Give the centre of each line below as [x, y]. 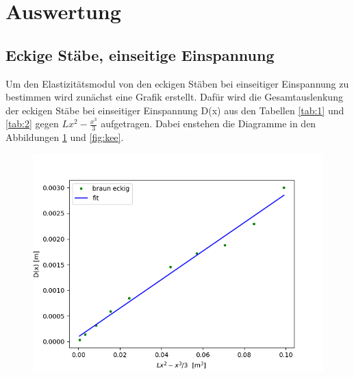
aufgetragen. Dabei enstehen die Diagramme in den [208, 123]
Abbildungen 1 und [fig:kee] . [65, 137]
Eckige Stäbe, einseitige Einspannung [140, 54]
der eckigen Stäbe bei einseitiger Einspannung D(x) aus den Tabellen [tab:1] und [175, 110]
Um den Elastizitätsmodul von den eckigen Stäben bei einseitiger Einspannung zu [177, 83]
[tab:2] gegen [32, 123]
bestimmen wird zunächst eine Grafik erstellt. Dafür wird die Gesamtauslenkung [174, 97]
